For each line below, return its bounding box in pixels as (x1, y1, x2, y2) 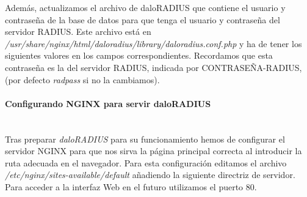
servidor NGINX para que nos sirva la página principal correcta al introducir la (5, 144, 302, 157)
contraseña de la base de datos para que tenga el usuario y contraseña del (5, 13, 280, 26)
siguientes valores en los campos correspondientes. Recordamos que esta (5, 49, 273, 62)
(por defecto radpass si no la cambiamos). (5, 73, 160, 86)
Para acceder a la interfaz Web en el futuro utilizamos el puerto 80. (5, 180, 257, 193)
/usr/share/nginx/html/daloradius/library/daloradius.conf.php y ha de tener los (5, 37, 302, 50)
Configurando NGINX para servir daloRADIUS (5, 97, 211, 110)
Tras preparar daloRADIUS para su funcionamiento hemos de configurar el (5, 132, 285, 145)
